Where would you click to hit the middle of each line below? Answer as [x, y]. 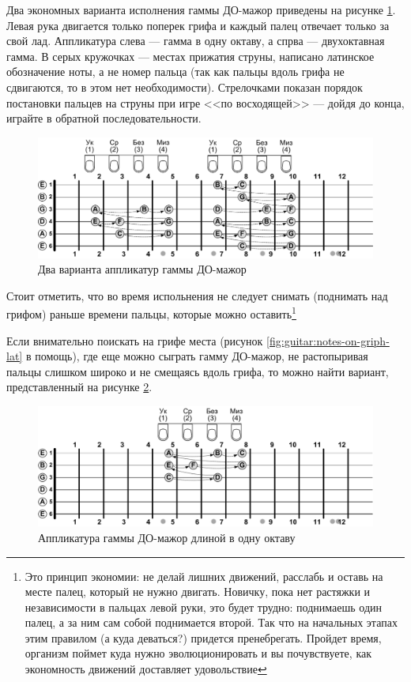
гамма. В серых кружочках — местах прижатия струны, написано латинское [190, 56]
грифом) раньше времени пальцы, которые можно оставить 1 [151, 313]
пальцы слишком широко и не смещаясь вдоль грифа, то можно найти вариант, [198, 371]
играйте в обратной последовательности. [104, 118]
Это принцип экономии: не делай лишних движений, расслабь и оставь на [204, 576]
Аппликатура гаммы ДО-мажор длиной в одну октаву [167, 537]
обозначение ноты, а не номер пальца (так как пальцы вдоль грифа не [175, 72]
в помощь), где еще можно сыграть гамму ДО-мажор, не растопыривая [197, 356]
